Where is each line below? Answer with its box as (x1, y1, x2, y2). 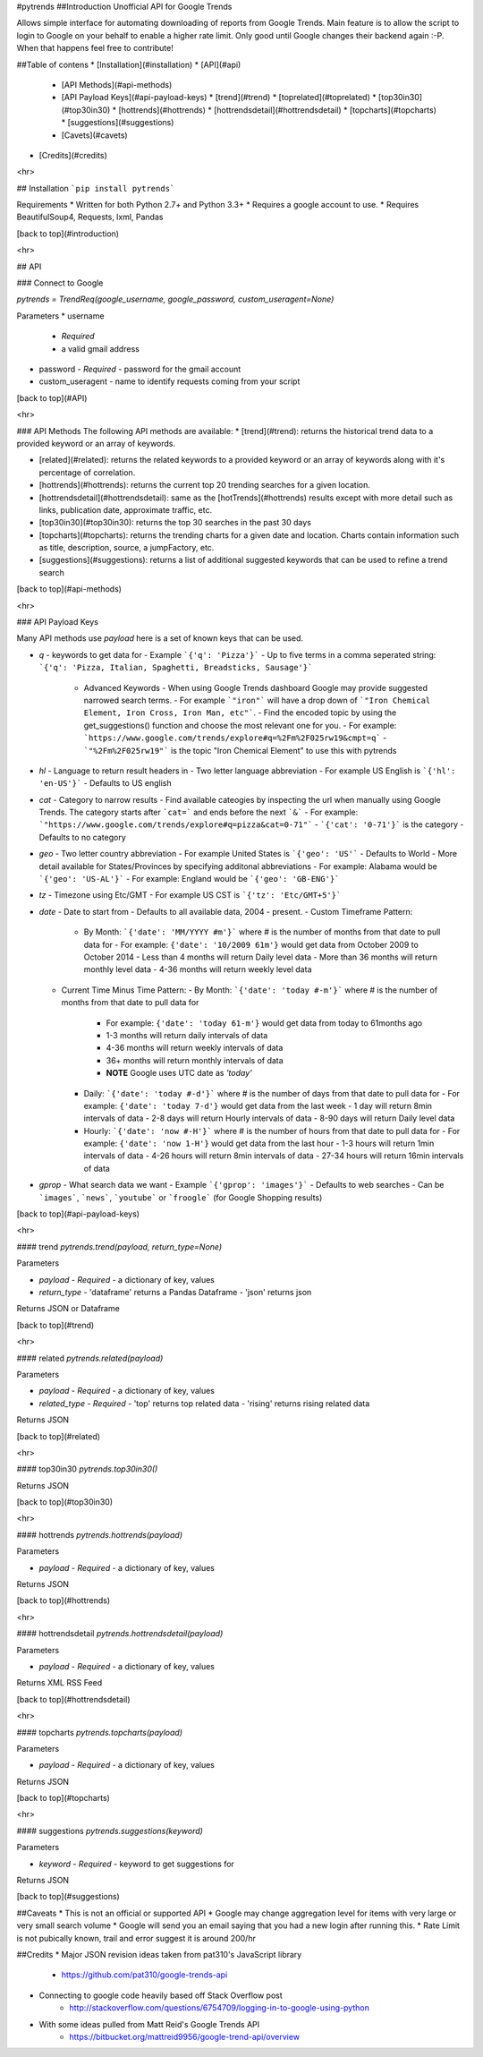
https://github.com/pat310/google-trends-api (61, 1969, 228, 1980)
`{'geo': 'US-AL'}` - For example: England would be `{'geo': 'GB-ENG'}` (38, 874, 340, 884)
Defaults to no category (38, 832, 127, 842)
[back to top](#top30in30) (16, 1497, 114, 1507)
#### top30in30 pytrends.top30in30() (16, 1464, 158, 1474)
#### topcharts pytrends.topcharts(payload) (16, 1727, 183, 1737)
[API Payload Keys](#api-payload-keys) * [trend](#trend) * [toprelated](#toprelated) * (61, 92, 377, 103)
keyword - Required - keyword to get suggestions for (38, 1858, 234, 1869)
